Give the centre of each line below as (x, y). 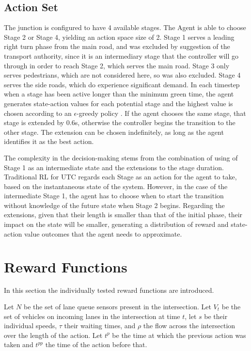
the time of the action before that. (96, 344)
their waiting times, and (100, 326)
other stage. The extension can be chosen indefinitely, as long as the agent (114, 132)
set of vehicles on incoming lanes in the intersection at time (92, 316)
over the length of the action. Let (53, 335)
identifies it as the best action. (49, 141)
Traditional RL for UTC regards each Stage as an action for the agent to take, (120, 177)
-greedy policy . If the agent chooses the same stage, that (161, 113)
